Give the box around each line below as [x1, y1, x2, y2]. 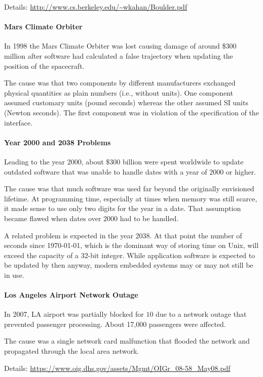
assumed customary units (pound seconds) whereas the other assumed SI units [4, 97, 248, 108]
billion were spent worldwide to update [122, 156, 244, 166]
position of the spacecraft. [4, 60, 85, 71]
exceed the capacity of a [4, 249, 79, 260]
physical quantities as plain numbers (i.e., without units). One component [4, 87, 233, 98]
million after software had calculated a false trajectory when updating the [4, 50, 233, 61]
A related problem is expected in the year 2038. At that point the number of [4, 230, 242, 240]
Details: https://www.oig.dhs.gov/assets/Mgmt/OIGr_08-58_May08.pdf [4, 362, 231, 373]
